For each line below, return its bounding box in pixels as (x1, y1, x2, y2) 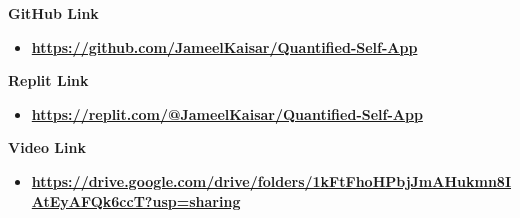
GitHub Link (8, 3, 99, 23)
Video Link (8, 137, 86, 158)
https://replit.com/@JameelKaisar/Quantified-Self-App (31, 103, 423, 124)
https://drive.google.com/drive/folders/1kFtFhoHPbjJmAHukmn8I (31, 170, 512, 191)
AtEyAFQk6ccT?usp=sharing (31, 190, 241, 211)
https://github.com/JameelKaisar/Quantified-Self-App (31, 36, 418, 57)
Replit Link (8, 70, 89, 91)
